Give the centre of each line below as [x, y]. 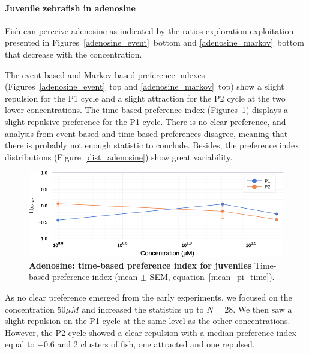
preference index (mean [95, 277]
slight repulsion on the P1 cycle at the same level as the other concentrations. [148, 321]
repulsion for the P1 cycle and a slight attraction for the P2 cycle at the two [145, 98]
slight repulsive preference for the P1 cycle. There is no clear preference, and [145, 121]
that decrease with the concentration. [73, 54]
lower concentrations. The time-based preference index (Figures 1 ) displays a [147, 110]
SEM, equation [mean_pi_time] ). [212, 277]
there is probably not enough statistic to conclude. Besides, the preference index [152, 145]
